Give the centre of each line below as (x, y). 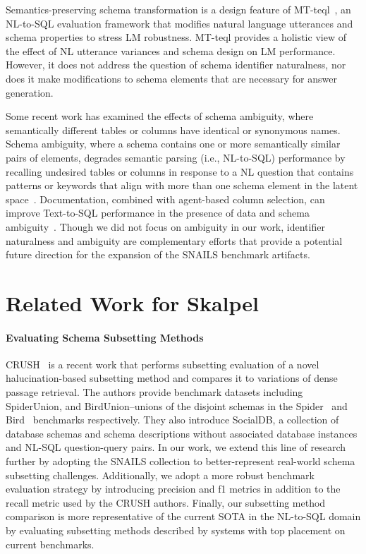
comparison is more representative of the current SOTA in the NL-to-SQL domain (183, 516)
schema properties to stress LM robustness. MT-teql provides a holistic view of (176, 37)
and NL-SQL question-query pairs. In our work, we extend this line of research (176, 447)
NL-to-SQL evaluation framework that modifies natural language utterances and (179, 23)
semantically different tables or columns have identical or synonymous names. (173, 130)
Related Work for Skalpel (132, 302)
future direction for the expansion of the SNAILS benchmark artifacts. (158, 254)
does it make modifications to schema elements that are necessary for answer (171, 78)
